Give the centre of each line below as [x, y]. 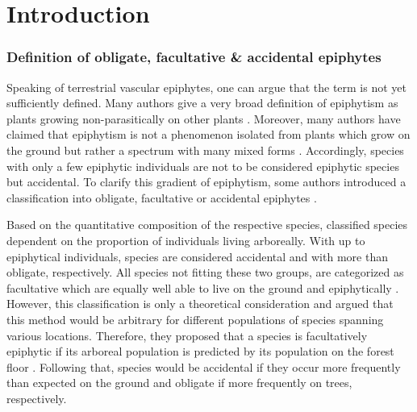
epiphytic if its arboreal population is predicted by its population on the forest [200, 351]
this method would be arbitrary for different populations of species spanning [195, 319]
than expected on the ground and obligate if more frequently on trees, [179, 383]
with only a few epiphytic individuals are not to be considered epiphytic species [203, 166]
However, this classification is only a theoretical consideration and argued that [200, 304]
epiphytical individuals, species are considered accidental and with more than [197, 256]
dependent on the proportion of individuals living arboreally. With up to [186, 240]
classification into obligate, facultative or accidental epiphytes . [162, 197]
